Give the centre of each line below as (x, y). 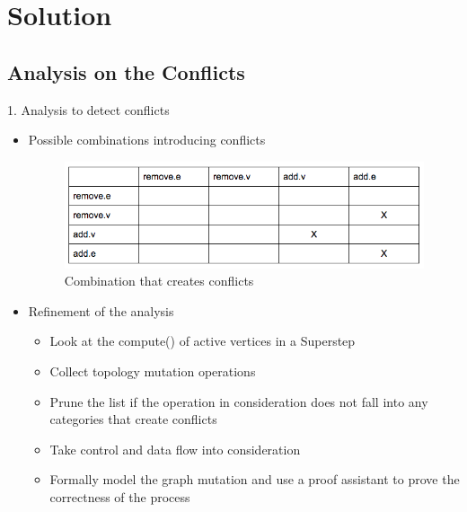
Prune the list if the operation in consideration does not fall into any (239, 401)
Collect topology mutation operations (153, 371)
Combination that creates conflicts (159, 281)
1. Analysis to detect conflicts (88, 109)
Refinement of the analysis (101, 310)
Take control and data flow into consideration (175, 449)
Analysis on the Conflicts (126, 71)
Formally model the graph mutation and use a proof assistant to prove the (255, 479)
